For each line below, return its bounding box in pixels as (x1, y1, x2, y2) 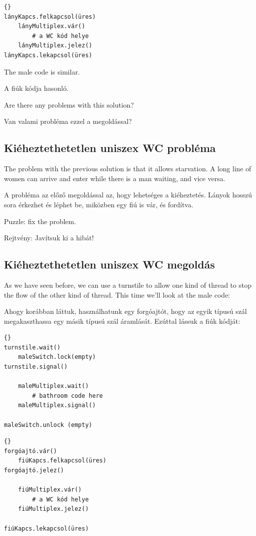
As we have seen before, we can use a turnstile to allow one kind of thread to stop (4, 279, 252, 290)
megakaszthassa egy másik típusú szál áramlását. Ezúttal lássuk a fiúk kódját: (4, 315, 240, 326)
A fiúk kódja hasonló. (4, 83, 69, 93)
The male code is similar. (4, 66, 80, 77)
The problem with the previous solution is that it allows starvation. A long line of (4, 163, 252, 174)
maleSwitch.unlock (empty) (4, 421, 92, 428)
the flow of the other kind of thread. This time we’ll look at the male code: (4, 289, 230, 300)
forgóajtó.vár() (4, 447, 57, 455)
